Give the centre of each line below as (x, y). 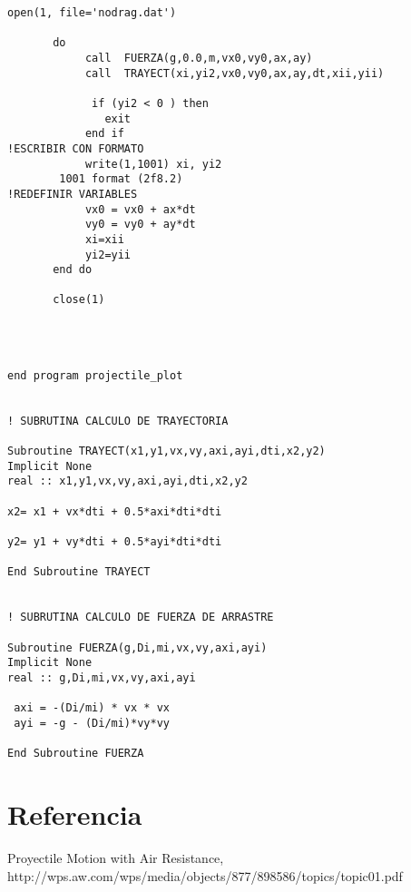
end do (73, 270)
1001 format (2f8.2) (121, 179)
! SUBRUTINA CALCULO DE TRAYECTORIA (118, 421)
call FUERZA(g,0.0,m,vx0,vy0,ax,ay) (199, 58)
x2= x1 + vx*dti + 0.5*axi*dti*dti (115, 511)
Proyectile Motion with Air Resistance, (116, 857)
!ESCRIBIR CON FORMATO (76, 148)
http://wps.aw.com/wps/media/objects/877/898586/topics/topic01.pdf (205, 875)
